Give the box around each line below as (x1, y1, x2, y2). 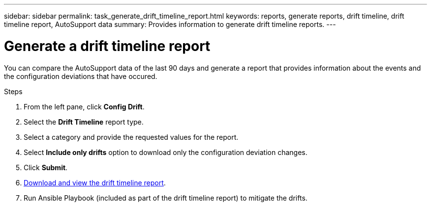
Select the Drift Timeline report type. (24, 117, 144, 126)
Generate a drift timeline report (4, 37, 211, 54)
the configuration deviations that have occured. (4, 72, 157, 80)
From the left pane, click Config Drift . (24, 102, 145, 111)
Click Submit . (24, 163, 68, 172)
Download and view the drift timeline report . (24, 178, 166, 187)
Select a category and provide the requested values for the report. (24, 132, 239, 141)
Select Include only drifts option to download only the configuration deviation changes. (24, 148, 308, 156)
